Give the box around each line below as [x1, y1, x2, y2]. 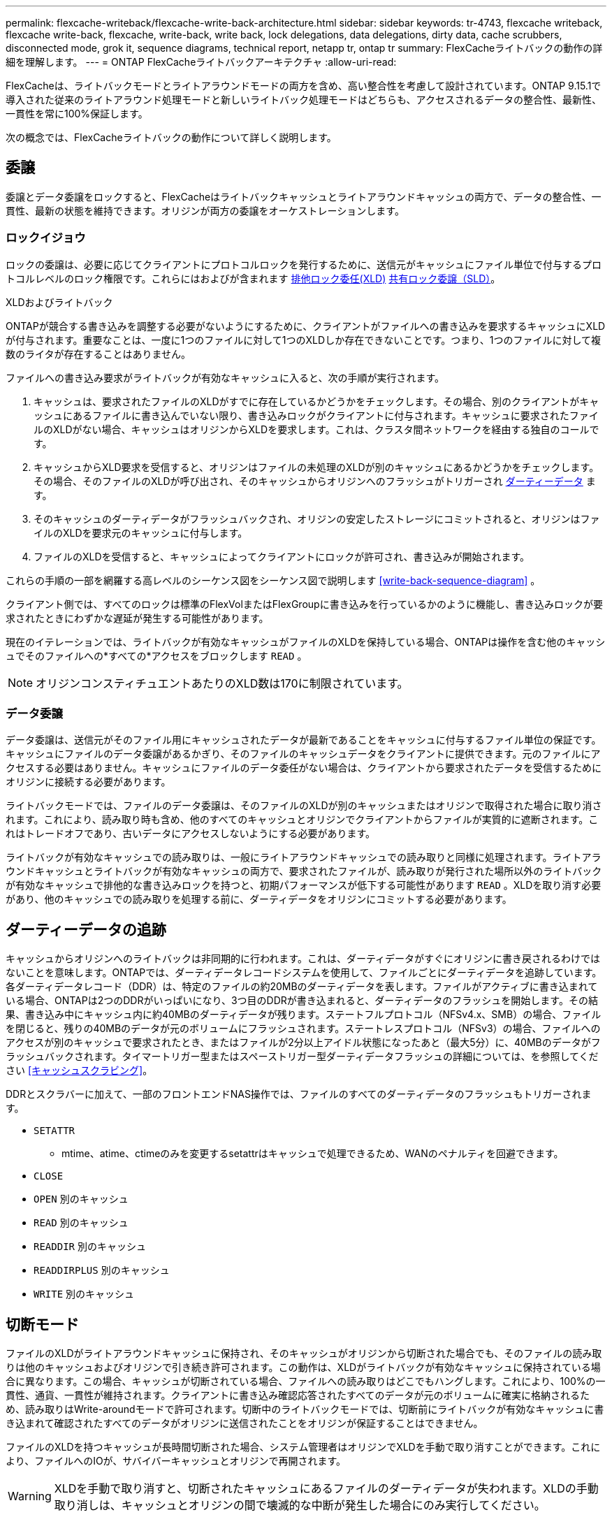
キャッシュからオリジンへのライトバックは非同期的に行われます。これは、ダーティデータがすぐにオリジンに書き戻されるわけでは [6, 952, 601, 965]
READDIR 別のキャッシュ [34, 1240, 146, 1253]
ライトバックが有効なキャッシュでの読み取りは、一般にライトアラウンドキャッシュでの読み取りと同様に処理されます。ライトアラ [6, 851, 602, 864]
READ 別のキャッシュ [34, 1217, 129, 1229]
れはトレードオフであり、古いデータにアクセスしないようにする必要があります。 [6, 827, 376, 840]
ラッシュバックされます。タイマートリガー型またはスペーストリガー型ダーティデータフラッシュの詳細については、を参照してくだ [6, 1050, 599, 1063]
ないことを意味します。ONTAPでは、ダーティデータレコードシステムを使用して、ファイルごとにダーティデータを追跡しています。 [6, 966, 602, 979]
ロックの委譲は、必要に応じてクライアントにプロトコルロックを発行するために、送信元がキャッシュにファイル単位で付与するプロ [6, 258, 602, 270]
